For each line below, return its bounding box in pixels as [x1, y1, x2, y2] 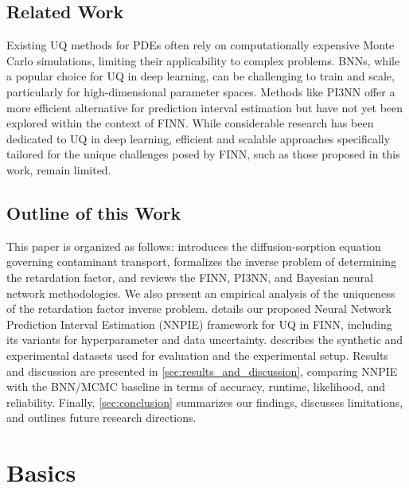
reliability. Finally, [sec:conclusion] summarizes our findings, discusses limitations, [6, 393, 403, 410]
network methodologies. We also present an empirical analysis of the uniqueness [6, 284, 395, 301]
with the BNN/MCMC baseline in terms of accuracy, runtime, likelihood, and [6, 378, 386, 395]
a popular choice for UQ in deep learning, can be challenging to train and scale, [6, 68, 395, 84]
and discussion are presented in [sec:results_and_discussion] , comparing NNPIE [6, 362, 398, 379]
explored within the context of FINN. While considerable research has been [6, 115, 374, 131]
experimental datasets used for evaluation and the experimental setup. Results [6, 346, 388, 363]
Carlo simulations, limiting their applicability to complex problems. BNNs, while [6, 52, 400, 68]
